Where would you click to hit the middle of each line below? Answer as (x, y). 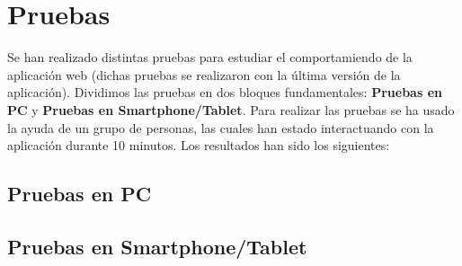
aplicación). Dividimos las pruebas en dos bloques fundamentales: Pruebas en (225, 92)
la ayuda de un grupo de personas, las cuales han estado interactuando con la (221, 127)
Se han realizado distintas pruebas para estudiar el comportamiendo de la (210, 57)
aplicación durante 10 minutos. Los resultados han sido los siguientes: (199, 145)
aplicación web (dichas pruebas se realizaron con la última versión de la (204, 74)
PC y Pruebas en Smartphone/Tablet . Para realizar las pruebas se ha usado (231, 109)
